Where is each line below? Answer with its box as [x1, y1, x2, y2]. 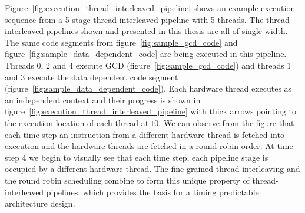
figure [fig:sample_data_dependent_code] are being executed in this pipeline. [5, 48, 287, 60]
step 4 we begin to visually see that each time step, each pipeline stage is [5, 151, 268, 163]
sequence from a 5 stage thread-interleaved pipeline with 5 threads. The [5, 13, 264, 25]
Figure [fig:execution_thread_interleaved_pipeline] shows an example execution [5, 2, 296, 13]
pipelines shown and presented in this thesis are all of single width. [46, 25, 288, 37]
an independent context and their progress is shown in [5, 93, 201, 106]
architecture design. [5, 197, 75, 209]
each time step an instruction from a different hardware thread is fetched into [5, 128, 284, 140]
